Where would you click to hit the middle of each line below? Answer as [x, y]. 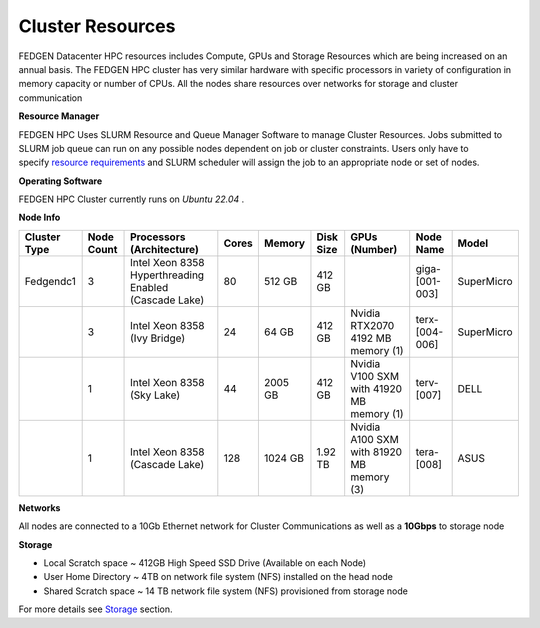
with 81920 [376, 452]
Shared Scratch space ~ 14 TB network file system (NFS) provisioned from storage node [226, 591]
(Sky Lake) [155, 395]
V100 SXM [375, 376]
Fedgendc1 [50, 281]
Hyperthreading [167, 275]
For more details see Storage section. [95, 609]
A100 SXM [374, 439]
